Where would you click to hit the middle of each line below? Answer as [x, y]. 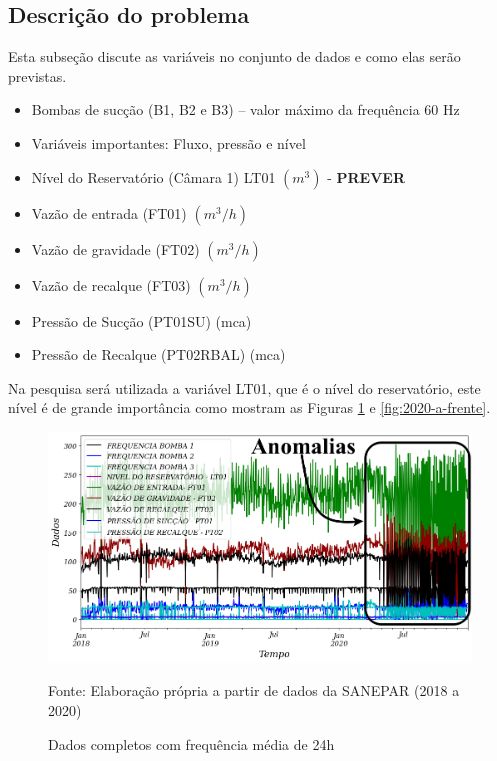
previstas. [37, 75]
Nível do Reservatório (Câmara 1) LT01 [153, 176]
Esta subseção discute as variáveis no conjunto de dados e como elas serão [234, 56]
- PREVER [366, 176]
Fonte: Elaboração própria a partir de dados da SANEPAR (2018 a [254, 690]
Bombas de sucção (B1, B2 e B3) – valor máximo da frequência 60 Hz [245, 109]
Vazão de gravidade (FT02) [115, 248]
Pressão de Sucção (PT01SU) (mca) [141, 320]
